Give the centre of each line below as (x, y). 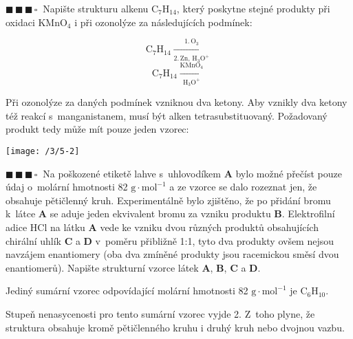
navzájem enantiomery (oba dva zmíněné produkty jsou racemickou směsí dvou (172, 254)
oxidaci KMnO (36, 22)
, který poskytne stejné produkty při (253, 8)
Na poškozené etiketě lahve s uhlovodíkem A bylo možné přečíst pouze (192, 173)
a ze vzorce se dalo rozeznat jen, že (243, 187)
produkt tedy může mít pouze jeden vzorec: (97, 129)
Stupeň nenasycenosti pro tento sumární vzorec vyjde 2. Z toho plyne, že (160, 313)
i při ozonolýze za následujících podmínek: (163, 22)
